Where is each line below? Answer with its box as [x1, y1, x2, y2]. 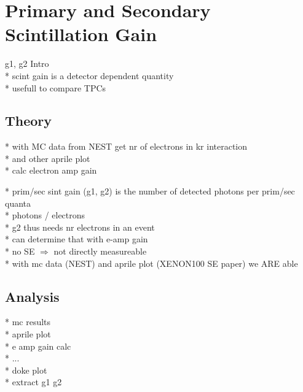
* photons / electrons [5, 209, 85, 221]
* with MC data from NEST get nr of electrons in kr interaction [5, 140, 248, 153]
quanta [5, 196, 31, 209]
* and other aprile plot [5, 152, 90, 164]
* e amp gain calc [5, 339, 71, 352]
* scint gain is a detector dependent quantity [5, 69, 174, 82]
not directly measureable [53, 245, 147, 258]
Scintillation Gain [5, 21, 157, 47]
